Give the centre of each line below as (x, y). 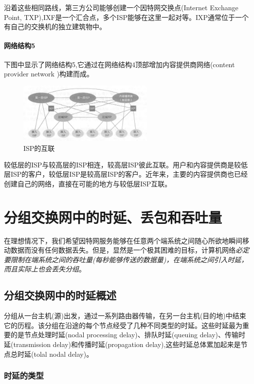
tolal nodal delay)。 (63, 354)
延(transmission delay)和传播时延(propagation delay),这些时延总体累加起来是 (122, 344)
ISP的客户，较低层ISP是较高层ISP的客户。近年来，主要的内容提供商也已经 (129, 174)
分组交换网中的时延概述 (60, 295)
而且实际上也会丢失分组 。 (45, 269)
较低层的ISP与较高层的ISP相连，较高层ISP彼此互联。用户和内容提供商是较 (123, 164)
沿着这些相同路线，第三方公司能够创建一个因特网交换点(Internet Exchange (121, 7)
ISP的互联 (39, 148)
